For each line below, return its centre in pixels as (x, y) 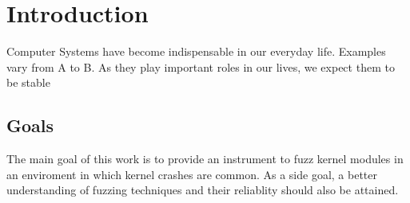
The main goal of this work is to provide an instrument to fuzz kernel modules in (205, 159)
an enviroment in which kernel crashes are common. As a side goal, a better (192, 174)
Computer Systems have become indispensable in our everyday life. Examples (196, 51)
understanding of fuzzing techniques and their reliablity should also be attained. (203, 190)
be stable (28, 82)
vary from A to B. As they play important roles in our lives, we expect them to (201, 66)
